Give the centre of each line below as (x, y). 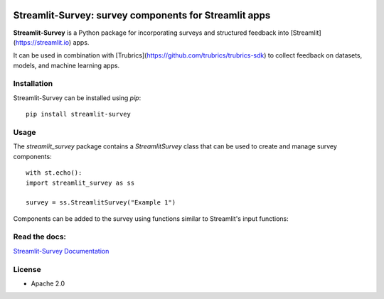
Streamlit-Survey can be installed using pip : (77, 98)
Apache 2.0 (48, 283)
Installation (33, 84)
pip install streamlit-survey (79, 114)
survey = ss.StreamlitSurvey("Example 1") (101, 203)
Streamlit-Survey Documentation (61, 251)
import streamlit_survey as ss (80, 183)
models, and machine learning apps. (66, 65)
